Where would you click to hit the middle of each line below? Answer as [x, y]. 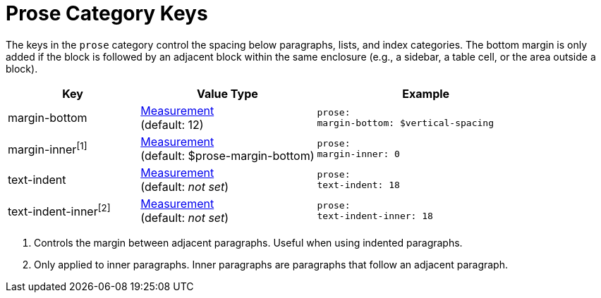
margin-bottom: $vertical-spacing [405, 123]
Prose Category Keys [107, 13]
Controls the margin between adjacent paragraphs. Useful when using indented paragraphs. [248, 242]
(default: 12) [172, 124]
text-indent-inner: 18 [375, 216]
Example [426, 93]
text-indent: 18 [358, 185]
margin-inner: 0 [358, 154]
